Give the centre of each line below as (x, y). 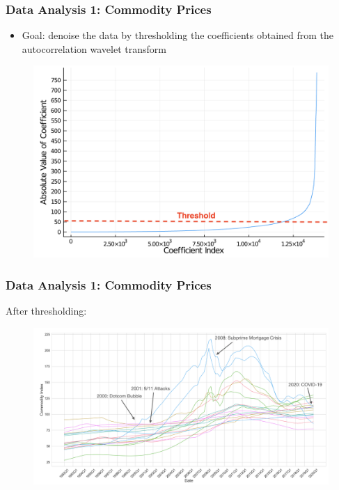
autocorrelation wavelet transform (94, 48)
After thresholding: (46, 310)
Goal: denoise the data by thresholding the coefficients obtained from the (178, 35)
